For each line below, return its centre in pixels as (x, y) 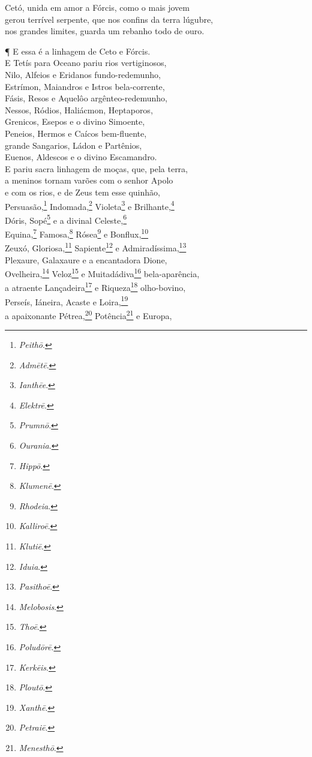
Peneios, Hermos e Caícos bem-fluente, (76, 133)
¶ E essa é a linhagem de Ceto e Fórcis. (78, 51)
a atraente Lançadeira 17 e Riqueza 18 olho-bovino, (95, 286)
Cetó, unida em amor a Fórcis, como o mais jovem (97, 7)
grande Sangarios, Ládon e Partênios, (73, 145)
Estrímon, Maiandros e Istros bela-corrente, (85, 86)
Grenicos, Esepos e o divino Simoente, (75, 121)
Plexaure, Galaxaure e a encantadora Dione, (86, 259)
